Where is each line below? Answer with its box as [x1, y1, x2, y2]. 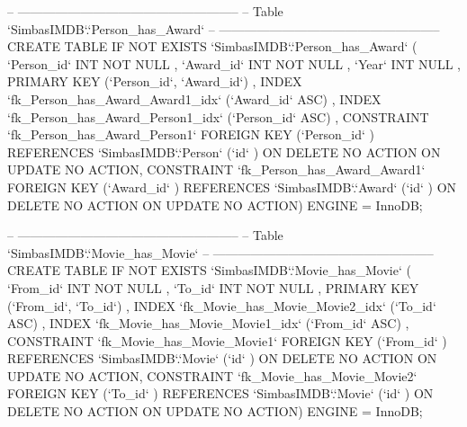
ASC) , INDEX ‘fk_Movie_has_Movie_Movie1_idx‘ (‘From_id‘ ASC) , [7, 314, 409, 333]
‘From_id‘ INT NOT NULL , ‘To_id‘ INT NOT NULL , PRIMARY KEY [7, 278, 419, 297]
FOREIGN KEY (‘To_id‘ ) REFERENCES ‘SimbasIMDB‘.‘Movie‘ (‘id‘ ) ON [7, 384, 434, 403]
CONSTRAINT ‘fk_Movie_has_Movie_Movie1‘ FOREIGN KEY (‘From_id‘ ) [7, 331, 447, 350]
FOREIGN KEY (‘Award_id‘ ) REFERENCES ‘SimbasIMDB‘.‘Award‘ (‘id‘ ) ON [7, 177, 457, 196]
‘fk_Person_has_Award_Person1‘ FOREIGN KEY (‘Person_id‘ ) [7, 125, 374, 144]
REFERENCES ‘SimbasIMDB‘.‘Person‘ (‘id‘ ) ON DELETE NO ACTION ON [7, 142, 441, 161]
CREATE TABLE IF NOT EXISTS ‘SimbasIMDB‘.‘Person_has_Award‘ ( [7, 37, 418, 56]
